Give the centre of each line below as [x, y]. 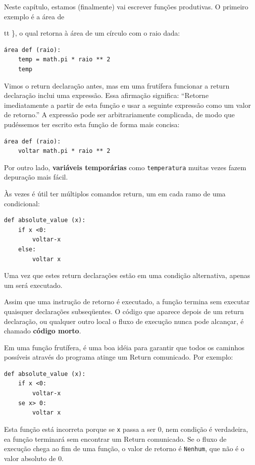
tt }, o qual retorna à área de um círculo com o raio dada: [92, 33]
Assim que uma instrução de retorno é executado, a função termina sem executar [127, 302]
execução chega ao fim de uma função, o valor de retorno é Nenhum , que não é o [124, 448]
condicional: [22, 203]
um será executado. [33, 285]
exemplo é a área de [34, 16]
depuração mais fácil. [36, 177]
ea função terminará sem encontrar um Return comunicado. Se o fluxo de [115, 439]
